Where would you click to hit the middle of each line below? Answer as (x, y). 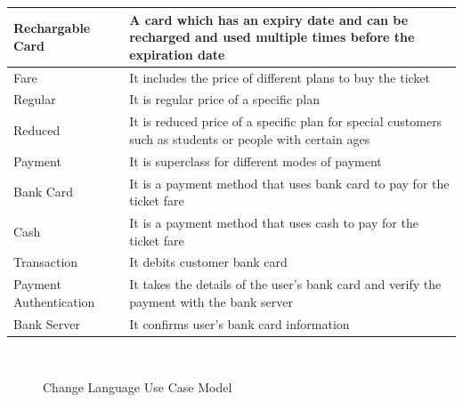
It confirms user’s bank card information (240, 323)
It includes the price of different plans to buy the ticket (280, 77)
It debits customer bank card (208, 262)
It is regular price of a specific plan (224, 99)
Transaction (46, 262)
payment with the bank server (211, 301)
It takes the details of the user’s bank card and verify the (285, 284)
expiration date (177, 54)
